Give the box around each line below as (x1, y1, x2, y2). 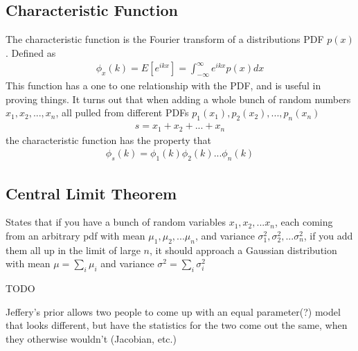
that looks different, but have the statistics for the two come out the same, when (6, 318, 348, 332)
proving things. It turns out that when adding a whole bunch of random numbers (6, 91, 351, 106)
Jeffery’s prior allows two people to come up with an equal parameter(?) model (6, 304, 341, 318)
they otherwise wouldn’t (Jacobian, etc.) (6, 331, 177, 345)
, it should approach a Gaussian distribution (149, 242, 337, 257)
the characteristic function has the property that (6, 132, 212, 147)
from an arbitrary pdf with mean (6, 228, 145, 242)
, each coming (274, 215, 333, 229)
